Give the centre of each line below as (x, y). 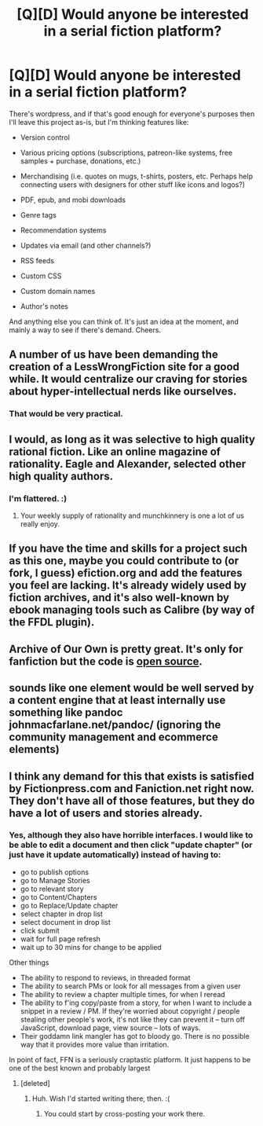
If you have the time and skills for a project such (128, 549)
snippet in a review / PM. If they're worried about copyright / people (130, 1010)
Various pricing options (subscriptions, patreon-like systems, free (126, 152)
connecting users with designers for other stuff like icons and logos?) (133, 184)
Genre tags (38, 215)
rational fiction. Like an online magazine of (115, 451)
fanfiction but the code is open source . (106, 661)
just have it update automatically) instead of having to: (115, 855)
